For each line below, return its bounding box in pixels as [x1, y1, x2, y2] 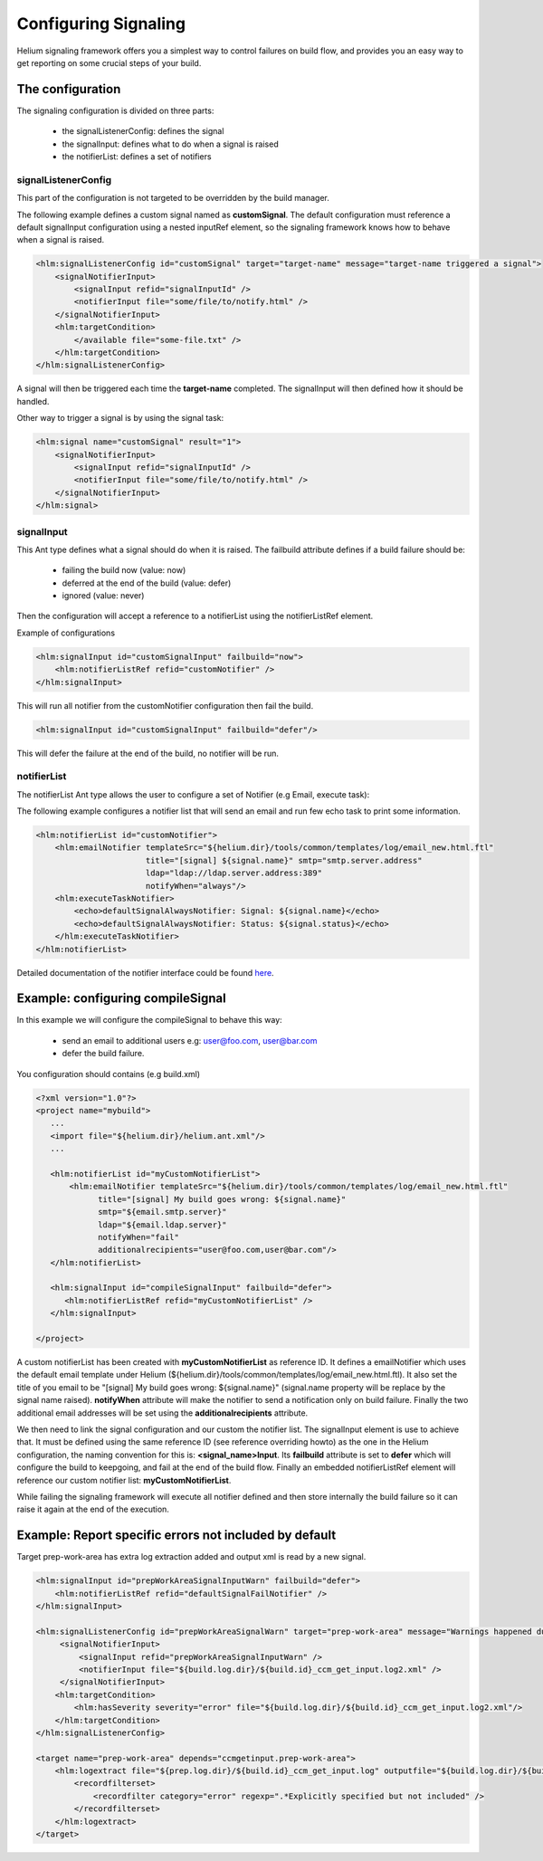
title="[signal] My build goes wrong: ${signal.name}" [98, 1194, 347, 1204]
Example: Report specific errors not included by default [16, 1528, 337, 1543]
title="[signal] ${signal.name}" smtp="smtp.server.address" [145, 855, 423, 865]
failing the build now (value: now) [62, 565, 186, 576]
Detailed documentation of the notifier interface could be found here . [16, 967, 275, 978]
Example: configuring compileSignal [16, 991, 226, 1007]
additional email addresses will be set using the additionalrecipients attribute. [16, 1408, 309, 1418]
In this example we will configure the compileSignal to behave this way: [16, 1015, 282, 1026]
